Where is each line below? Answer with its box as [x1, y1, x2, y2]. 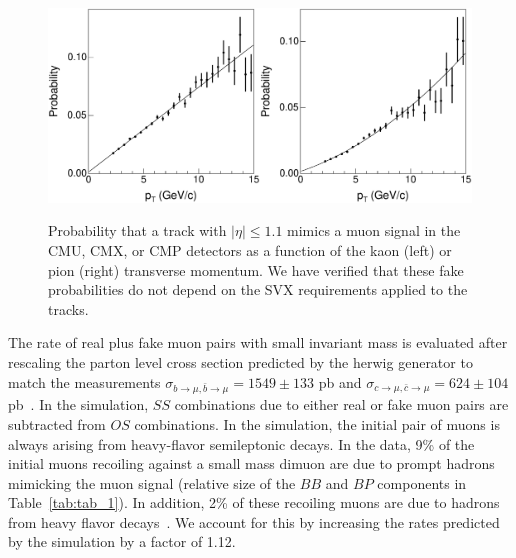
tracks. [48, 298, 89, 319]
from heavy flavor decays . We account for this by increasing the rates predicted [8, 511, 500, 532]
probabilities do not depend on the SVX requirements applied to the [48, 279, 468, 300]
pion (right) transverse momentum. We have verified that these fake [48, 259, 464, 280]
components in [377, 472, 467, 493]
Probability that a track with [48, 220, 227, 241]
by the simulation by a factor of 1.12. [8, 531, 236, 552]
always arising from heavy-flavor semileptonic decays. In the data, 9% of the [8, 433, 475, 454]
